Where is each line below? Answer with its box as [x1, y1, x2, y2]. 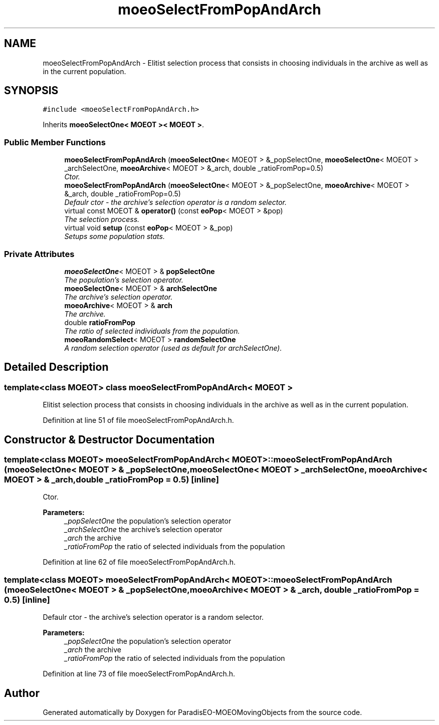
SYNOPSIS [4, 84, 59, 97]
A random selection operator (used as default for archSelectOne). [64, 343, 282, 352]
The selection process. [64, 215, 140, 224]
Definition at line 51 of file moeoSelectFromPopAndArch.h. [43, 416, 234, 425]
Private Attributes [4, 249, 75, 259]
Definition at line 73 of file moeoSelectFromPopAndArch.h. [43, 669, 236, 678]
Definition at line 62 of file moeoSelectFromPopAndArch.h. [43, 558, 236, 567]
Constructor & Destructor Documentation [4, 433, 215, 446]
